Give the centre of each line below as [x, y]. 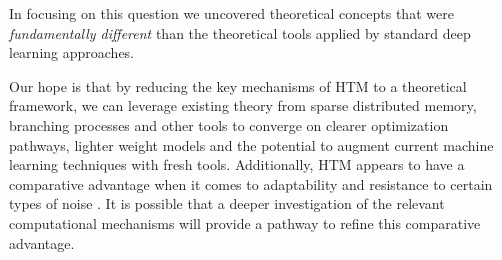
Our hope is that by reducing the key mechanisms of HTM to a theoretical [238, 85]
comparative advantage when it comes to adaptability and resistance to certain [251, 183]
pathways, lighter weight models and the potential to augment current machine [251, 144]
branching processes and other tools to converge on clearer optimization [229, 124]
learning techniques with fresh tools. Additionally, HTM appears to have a [237, 164]
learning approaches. [72, 52]
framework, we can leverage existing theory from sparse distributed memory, [243, 105]
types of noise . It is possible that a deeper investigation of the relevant [227, 203]
